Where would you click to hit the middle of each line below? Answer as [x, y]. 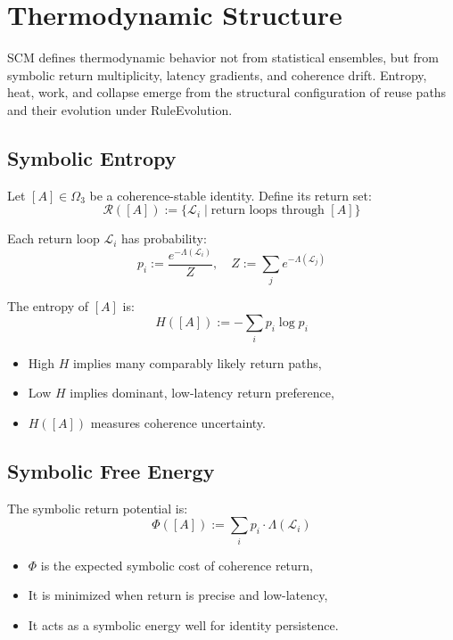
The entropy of [48, 305]
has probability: [164, 238]
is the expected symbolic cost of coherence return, [177, 565]
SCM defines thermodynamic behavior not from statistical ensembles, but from [223, 57]
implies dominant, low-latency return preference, [202, 393]
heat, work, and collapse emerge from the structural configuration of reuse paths [227, 92]
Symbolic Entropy [92, 157]
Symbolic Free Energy [111, 470]
